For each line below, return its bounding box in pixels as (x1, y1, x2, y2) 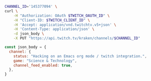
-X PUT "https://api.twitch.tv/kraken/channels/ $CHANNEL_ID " (13, 36, 140, 41)
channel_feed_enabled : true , (13, 63, 73, 68)
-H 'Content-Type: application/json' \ (13, 27, 95, 32)
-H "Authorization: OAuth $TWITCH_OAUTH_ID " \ (13, 13, 110, 18)
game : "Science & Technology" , (13, 58, 77, 63)
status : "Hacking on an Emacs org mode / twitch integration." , (13, 54, 147, 59)
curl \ (4, 8, 18, 14)
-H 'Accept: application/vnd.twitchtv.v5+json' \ (13, 22, 117, 27)
